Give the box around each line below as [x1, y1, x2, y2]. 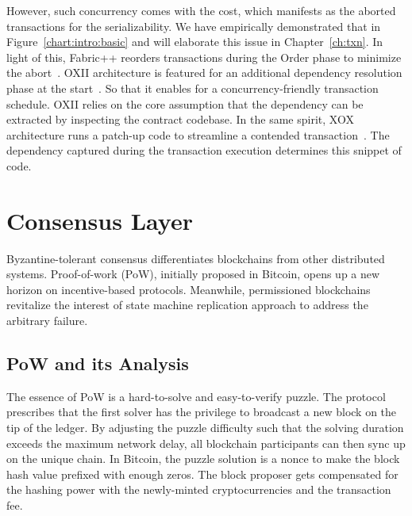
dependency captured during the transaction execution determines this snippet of [6, 142, 402, 159]
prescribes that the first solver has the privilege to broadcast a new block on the [6, 403, 397, 420]
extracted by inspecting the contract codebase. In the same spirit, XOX [6, 111, 354, 128]
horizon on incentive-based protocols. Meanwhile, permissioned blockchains [6, 281, 371, 297]
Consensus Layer [6, 204, 193, 236]
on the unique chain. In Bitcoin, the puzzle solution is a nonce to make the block [6, 450, 400, 467]
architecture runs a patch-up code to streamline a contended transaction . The [6, 126, 390, 143]
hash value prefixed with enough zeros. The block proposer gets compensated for [6, 465, 399, 482]
